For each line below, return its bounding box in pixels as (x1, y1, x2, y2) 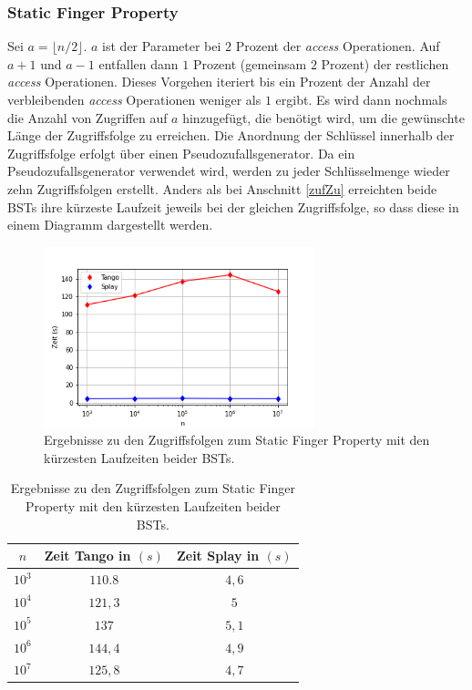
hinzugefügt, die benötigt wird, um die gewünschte (182, 108, 465, 127)
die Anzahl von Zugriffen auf (7, 108, 168, 127)
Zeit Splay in (176, 546, 260, 565)
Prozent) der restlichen (321, 54, 449, 73)
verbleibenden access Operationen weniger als (7, 90, 262, 108)
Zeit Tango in (44, 546, 131, 565)
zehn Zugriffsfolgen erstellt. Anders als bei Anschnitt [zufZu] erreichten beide (7, 179, 437, 198)
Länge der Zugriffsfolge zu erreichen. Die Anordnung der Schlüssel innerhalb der (7, 126, 455, 145)
